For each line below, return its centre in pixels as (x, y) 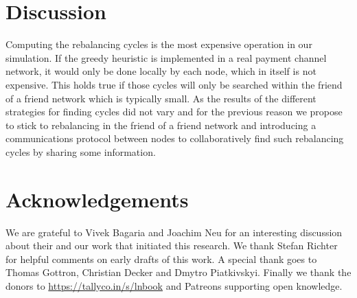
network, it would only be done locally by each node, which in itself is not (161, 71)
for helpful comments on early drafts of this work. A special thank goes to (161, 259)
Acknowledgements (97, 199)
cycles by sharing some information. (81, 151)
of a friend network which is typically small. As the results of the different (161, 98)
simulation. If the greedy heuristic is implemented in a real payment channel (166, 57)
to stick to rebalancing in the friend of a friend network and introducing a (161, 125)
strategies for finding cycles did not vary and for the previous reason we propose (174, 112)
